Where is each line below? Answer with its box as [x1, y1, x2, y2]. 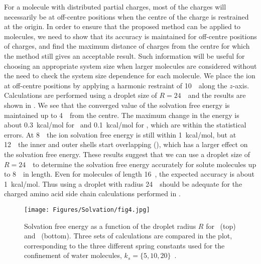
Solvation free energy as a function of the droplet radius [24, 220, 196, 231]
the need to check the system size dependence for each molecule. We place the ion [4, 70, 255, 81]
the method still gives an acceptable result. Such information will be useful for [4, 50, 245, 61]
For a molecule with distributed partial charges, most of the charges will [4, 2, 226, 12]
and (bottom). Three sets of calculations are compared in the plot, [24, 230, 232, 241]
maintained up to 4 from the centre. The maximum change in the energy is [4, 109, 239, 120]
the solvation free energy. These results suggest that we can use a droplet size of [4, 149, 250, 159]
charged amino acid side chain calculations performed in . [4, 188, 181, 199]
